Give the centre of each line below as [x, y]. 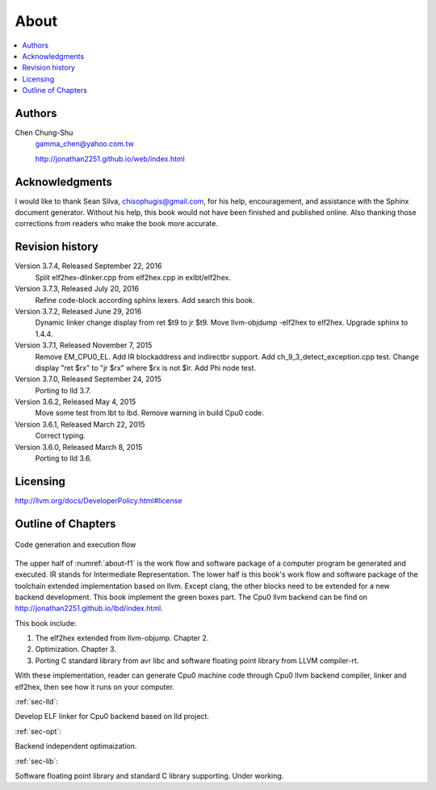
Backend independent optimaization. [76, 746]
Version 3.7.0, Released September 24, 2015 [88, 379]
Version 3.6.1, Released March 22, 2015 [80, 424]
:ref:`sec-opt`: [38, 731]
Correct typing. [61, 435]
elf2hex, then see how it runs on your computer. [95, 687]
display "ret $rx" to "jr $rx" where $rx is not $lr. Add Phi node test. [146, 368]
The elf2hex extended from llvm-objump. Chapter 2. [122, 638]
